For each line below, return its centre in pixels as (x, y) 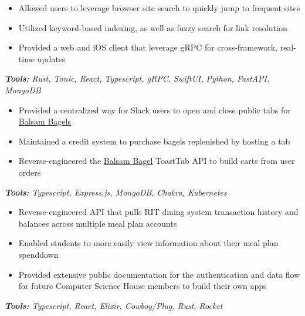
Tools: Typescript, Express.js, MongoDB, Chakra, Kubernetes (116, 192)
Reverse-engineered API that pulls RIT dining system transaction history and (158, 212)
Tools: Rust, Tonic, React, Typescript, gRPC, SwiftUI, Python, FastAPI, (137, 78)
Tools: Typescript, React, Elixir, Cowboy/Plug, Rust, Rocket (114, 305)
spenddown (38, 254)
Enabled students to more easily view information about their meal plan (148, 243)
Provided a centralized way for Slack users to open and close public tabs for (155, 110)
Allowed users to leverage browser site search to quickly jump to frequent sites (159, 8)
